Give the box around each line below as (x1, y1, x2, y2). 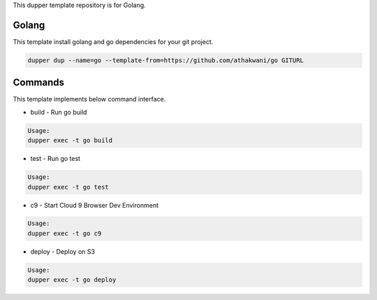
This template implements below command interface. (13, 95, 166, 103)
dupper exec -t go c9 (27, 229, 102, 237)
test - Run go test (30, 155, 80, 163)
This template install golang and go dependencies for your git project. (13, 37, 214, 45)
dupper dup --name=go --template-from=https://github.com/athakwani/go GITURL (27, 56, 304, 64)
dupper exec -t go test (27, 183, 110, 191)
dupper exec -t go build (27, 136, 113, 145)
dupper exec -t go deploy (27, 276, 117, 284)
